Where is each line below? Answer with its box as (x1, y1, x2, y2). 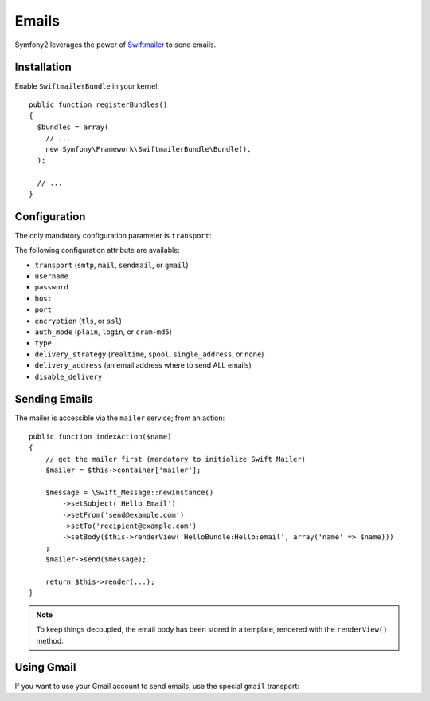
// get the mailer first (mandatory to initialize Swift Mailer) (45, 455, 307, 463)
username (34, 272, 69, 281)
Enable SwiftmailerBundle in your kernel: (14, 81, 159, 91)
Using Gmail (14, 660, 76, 674)
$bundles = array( (37, 122, 109, 132)
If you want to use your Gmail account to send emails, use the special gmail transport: (14, 682, 300, 691)
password (34, 283, 69, 292)
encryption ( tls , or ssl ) (34, 316, 123, 325)
